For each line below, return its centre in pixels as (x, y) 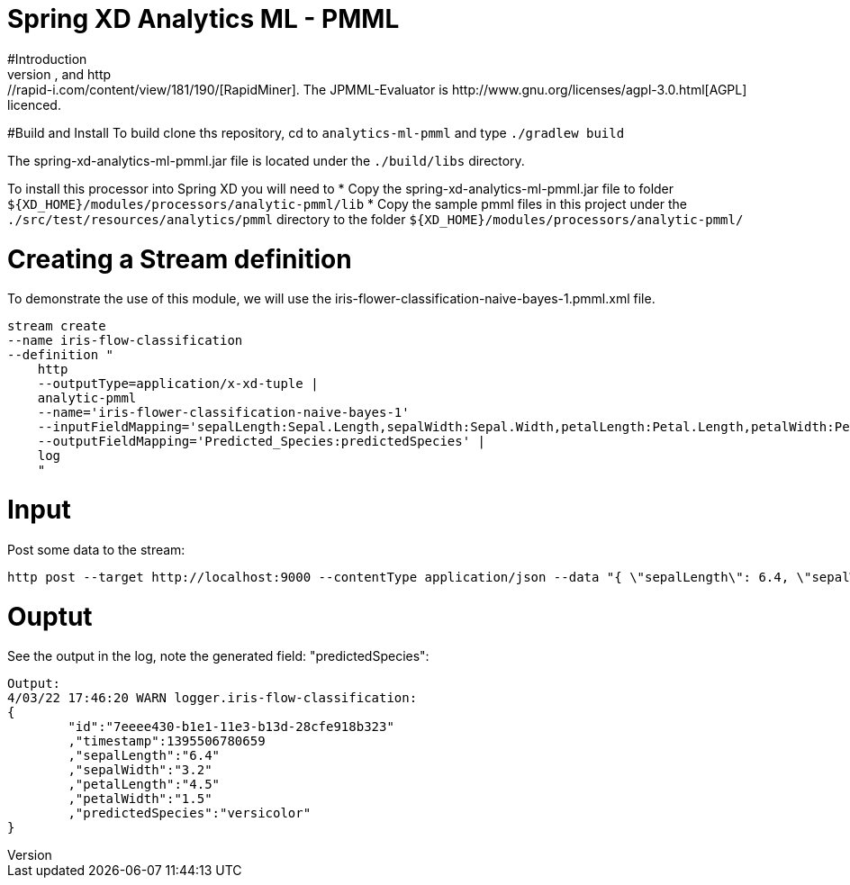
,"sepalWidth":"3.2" (140, 770)
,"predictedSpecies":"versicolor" (190, 813)
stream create (57, 326)
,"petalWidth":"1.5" (140, 799)
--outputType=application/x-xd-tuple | (178, 384)
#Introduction (47, 59)
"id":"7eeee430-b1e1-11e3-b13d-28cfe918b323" (231, 727)
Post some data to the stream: (96, 549)
